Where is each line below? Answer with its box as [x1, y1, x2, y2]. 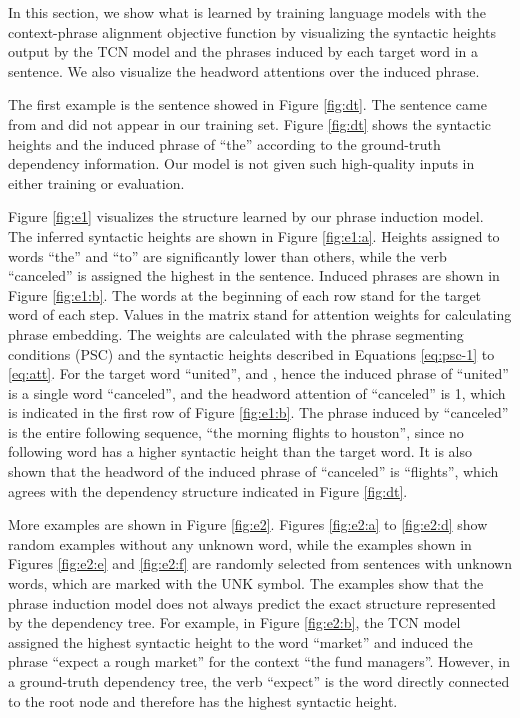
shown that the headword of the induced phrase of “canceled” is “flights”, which [8, 461, 499, 482]
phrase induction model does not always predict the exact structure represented [8, 592, 496, 613]
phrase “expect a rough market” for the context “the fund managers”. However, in [8, 651, 511, 672]
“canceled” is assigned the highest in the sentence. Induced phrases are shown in [8, 265, 500, 286]
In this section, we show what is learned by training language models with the [8, 2, 487, 22]
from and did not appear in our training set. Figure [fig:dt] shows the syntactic [8, 113, 492, 134]
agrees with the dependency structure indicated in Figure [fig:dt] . [8, 480, 408, 501]
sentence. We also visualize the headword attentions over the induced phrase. [8, 60, 480, 81]
